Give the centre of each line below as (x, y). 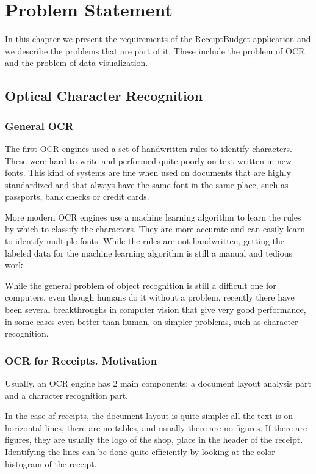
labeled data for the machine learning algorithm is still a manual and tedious (149, 253)
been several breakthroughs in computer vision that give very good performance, (156, 309)
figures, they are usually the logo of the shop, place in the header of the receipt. (154, 439)
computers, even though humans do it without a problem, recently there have (150, 297)
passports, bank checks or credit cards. (77, 196)
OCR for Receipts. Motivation (81, 360)
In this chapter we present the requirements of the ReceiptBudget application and (158, 39)
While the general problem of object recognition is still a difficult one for (141, 285)
